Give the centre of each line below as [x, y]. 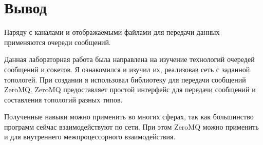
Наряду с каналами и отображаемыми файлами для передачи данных [112, 32]
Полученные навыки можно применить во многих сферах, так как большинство [129, 117]
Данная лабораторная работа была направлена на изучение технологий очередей [129, 59]
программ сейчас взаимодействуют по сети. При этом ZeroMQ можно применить [131, 126]
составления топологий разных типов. [63, 99]
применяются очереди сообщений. [58, 42]
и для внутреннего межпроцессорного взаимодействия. [90, 137]
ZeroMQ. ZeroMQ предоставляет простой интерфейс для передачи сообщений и [130, 89]
